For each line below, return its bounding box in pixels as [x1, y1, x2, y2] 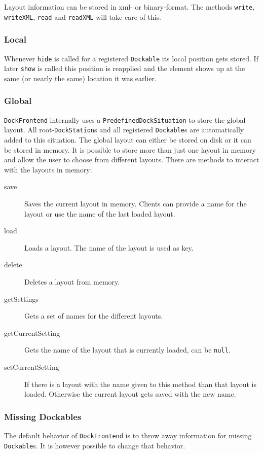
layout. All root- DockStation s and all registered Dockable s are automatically [4, 124, 244, 135]
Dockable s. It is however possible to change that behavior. [4, 440, 185, 450]
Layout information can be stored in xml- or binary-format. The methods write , [4, 2, 255, 12]
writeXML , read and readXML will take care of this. [4, 11, 162, 22]
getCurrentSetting [4, 327, 60, 338]
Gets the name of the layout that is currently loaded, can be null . [24, 344, 231, 355]
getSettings [4, 293, 39, 304]
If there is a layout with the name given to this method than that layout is [24, 378, 256, 389]
